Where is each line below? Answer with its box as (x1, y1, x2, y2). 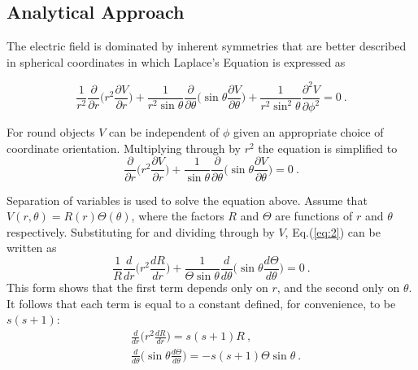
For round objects (7, 124, 95, 141)
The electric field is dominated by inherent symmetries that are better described (7, 37, 407, 54)
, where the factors (131, 207, 224, 224)
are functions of (275, 207, 353, 224)
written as (7, 239, 57, 256)
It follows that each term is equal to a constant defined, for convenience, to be (7, 294, 396, 311)
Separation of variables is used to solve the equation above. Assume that (7, 191, 368, 208)
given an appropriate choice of (233, 124, 384, 141)
